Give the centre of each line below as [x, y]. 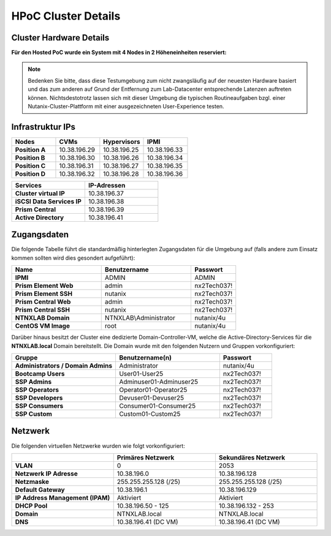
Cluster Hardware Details [60, 38]
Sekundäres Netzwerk [252, 458]
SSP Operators [37, 390]
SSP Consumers [39, 406]
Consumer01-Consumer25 [158, 406]
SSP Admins [33, 382]
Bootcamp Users [40, 374]
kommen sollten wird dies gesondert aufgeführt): [73, 258]
